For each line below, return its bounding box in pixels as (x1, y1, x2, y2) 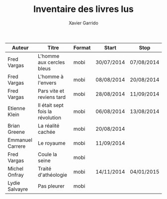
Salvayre (7, 186, 28, 193)
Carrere (7, 143, 26, 150)
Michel (7, 165, 24, 172)
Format (73, 44, 91, 51)
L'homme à (38, 73, 64, 80)
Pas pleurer (38, 183, 65, 190)
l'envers (38, 79, 57, 86)
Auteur (11, 44, 29, 51)
